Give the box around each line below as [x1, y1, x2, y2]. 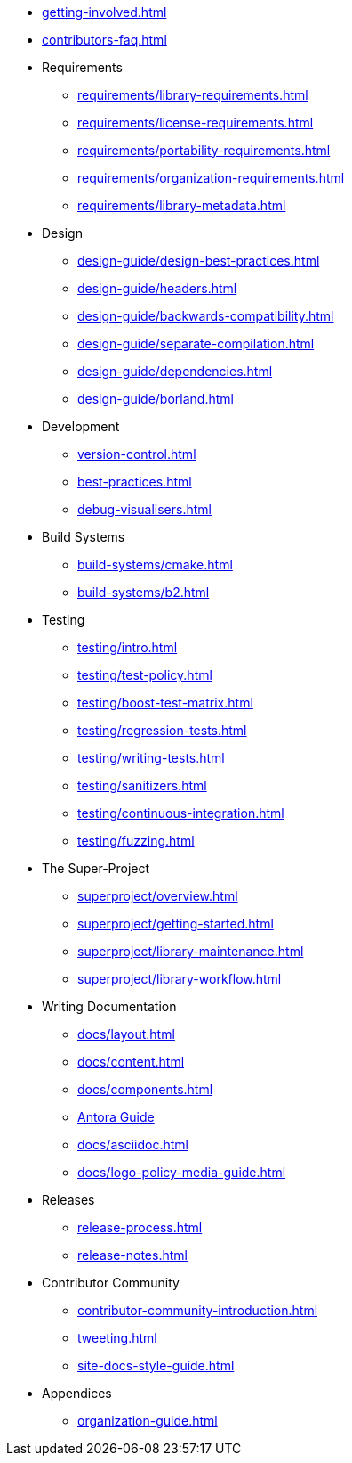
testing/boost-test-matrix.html [77, 695, 253, 710]
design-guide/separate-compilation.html [77, 336, 315, 351]
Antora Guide [77, 1109, 155, 1124]
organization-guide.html [77, 1413, 218, 1428]
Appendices [42, 1385, 112, 1401]
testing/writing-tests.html [77, 750, 225, 765]
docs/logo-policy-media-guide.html [77, 1165, 286, 1180]
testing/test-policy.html [77, 667, 212, 682]
